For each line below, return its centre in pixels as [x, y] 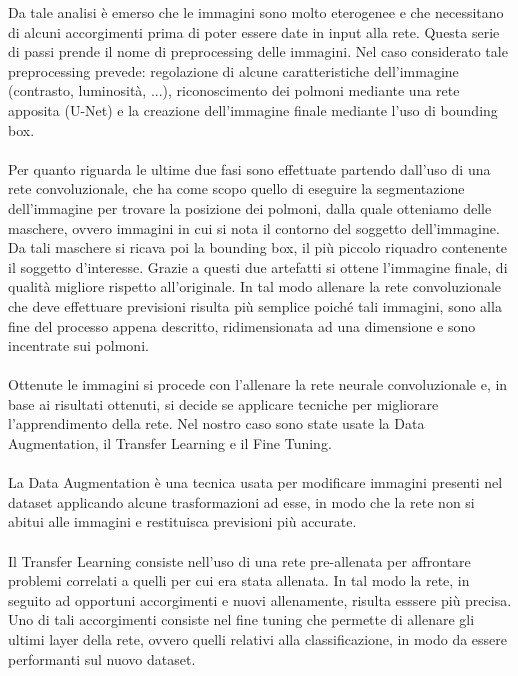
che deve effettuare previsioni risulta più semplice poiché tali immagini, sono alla [255, 305]
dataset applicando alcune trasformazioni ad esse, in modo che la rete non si [241, 501]
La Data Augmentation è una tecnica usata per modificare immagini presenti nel [255, 482]
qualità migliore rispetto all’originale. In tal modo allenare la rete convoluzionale [255, 286]
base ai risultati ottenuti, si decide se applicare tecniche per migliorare [223, 403]
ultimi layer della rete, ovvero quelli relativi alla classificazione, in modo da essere [258, 639]
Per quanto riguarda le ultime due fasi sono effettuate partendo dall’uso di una [249, 168]
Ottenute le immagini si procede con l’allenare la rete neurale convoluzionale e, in [258, 384]
